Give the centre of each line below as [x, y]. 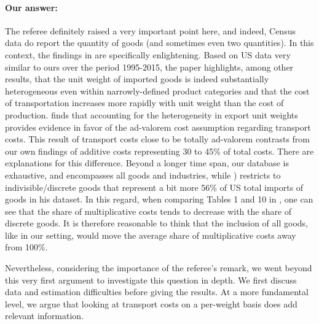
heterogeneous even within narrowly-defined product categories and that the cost [157, 91]
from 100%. [26, 247]
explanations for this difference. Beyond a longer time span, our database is [147, 163]
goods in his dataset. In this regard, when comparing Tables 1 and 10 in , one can [159, 199]
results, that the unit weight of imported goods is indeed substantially [137, 79]
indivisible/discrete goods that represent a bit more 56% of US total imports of [154, 187]
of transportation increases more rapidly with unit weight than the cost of [144, 103]
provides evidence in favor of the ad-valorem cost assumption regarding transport [158, 127]
